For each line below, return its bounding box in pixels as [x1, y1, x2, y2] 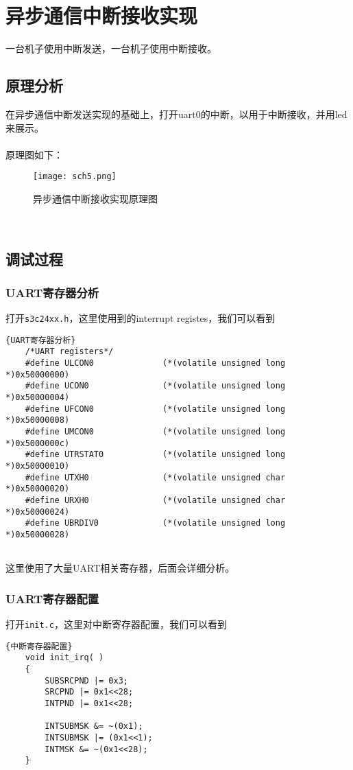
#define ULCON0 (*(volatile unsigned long [25, 358, 286, 369]
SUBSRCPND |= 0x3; [45, 675, 128, 686]
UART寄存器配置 [5, 590, 99, 607]
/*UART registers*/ [25, 347, 114, 357]
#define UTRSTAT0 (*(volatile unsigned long [25, 450, 286, 460]
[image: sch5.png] [33, 172, 117, 182]
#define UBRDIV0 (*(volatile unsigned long [25, 518, 286, 528]
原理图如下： [5, 147, 63, 161]
